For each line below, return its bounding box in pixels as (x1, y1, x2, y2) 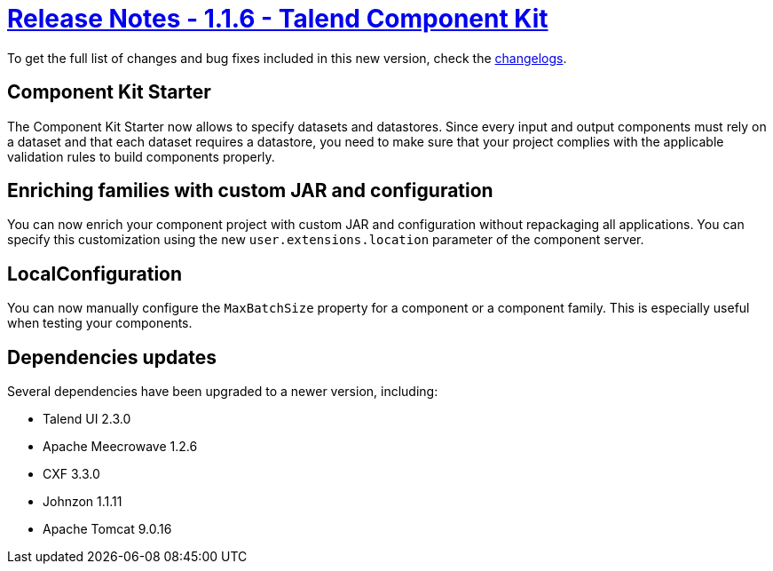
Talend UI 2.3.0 (43, 411, 131, 427)
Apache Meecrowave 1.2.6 (43, 439, 198, 455)
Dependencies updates (7, 345, 217, 369)
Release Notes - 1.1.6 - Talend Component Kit (7, 4, 548, 34)
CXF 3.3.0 (43, 466, 100, 482)
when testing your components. (7, 315, 193, 331)
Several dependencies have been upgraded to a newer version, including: (7, 384, 438, 400)
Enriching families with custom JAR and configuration (7, 179, 493, 202)
